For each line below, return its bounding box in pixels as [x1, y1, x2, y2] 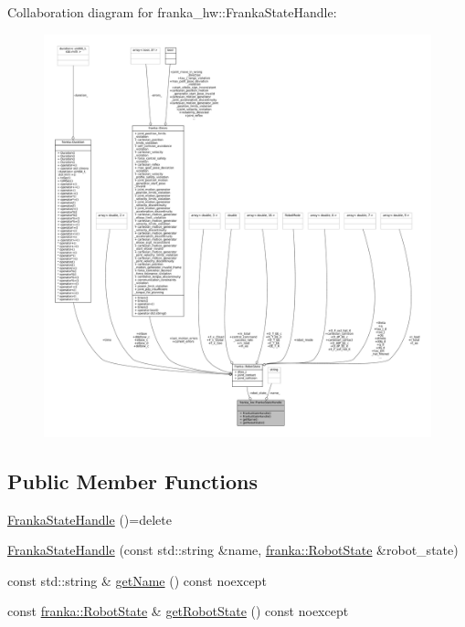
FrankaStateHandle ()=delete [7, 509, 172, 528]
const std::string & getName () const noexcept [7, 570, 267, 590]
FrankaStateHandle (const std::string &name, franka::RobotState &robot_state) [7, 540, 459, 559]
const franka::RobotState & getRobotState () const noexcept [7, 601, 349, 621]
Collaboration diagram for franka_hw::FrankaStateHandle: [7, 3, 337, 21]
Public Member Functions [7, 466, 258, 495]
